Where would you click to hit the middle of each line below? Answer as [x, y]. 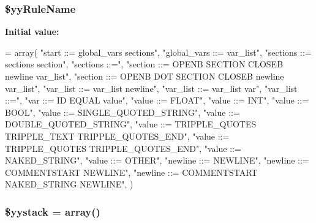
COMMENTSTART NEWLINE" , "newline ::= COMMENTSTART [131, 172]
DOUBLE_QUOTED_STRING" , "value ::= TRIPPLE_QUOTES [131, 124]
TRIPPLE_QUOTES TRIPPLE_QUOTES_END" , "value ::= [123, 148]
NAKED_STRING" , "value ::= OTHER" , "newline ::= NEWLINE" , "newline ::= [157, 160]
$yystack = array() [53, 211]
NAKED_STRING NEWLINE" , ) [69, 184]
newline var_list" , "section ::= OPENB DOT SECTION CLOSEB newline [145, 76]
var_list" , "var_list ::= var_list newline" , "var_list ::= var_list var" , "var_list [151, 88]
